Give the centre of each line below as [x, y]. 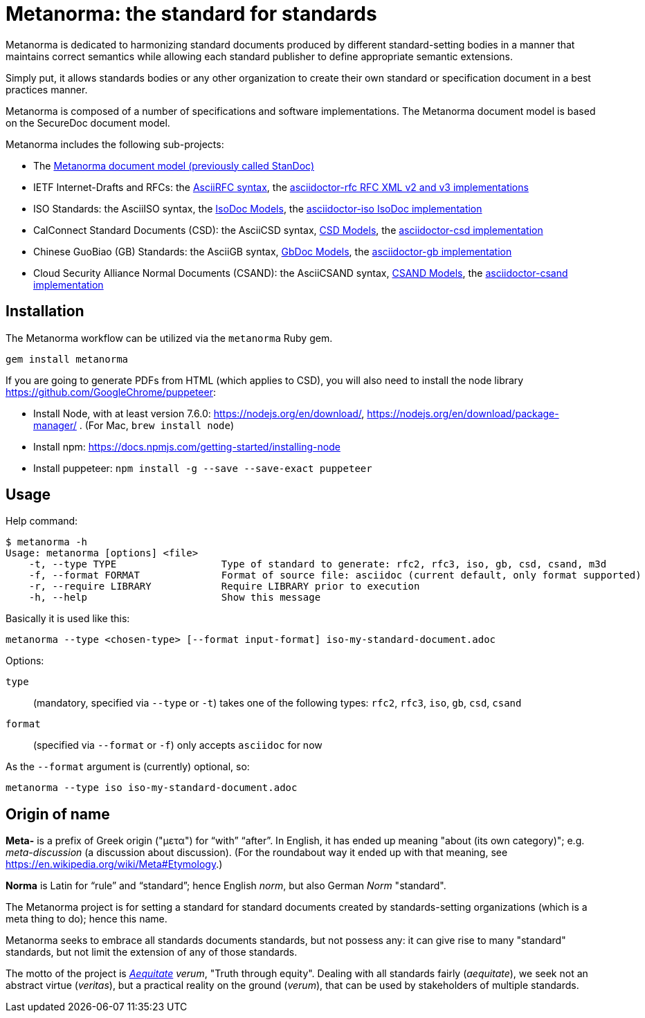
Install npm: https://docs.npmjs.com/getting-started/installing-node [187, 446]
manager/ [55, 425]
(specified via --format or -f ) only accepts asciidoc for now [178, 745]
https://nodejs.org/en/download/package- [463, 413]
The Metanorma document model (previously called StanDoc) [174, 165]
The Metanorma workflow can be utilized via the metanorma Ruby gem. [169, 338]
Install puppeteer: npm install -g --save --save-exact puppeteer [203, 468]
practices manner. [47, 89]
